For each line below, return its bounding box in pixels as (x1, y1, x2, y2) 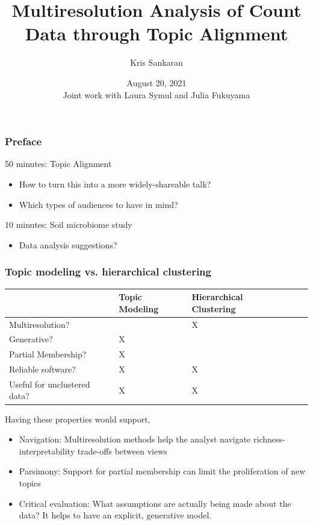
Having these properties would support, (5, 412, 150, 425)
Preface (5, 134, 42, 149)
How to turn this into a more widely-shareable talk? (19, 177, 211, 190)
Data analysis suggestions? (19, 238, 117, 251)
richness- (253, 433, 285, 445)
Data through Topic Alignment (25, 21, 288, 46)
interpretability (19, 444, 75, 457)
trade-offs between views (77, 444, 167, 457)
